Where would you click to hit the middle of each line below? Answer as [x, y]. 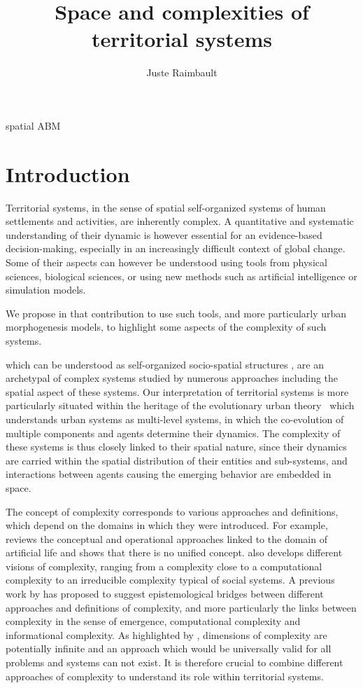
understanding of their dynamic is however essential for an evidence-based [164, 234]
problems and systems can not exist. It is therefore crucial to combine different [175, 662]
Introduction [68, 173]
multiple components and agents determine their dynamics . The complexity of [173, 433]
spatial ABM [33, 125]
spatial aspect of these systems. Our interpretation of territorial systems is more [177, 391]
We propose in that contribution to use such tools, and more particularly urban [176, 313]
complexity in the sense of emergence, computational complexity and [153, 621]
